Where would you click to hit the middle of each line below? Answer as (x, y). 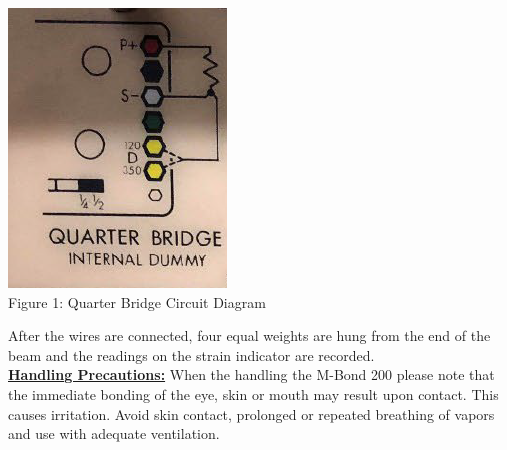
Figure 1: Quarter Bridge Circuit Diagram (137, 301)
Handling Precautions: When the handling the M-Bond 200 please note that (251, 374)
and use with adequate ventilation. (114, 433)
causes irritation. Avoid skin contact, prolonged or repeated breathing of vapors (251, 413)
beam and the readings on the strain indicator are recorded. (191, 354)
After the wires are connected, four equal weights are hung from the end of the (249, 335)
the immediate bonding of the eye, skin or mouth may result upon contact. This (253, 393)
